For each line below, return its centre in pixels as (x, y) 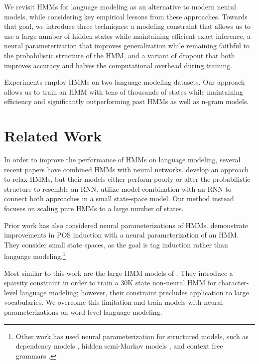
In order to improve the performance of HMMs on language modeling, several (122, 160)
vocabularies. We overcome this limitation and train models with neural (114, 302)
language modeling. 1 (35, 255)
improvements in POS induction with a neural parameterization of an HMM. (122, 235)
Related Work (53, 136)
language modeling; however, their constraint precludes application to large (134, 292)
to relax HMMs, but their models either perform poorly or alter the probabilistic (127, 179)
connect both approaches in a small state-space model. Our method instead (119, 198)
